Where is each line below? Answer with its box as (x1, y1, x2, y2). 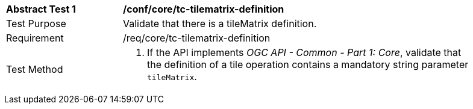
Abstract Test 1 (6, 3, 76, 15)
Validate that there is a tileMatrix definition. (123, 17, 317, 30)
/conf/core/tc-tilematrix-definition (123, 3, 284, 15)
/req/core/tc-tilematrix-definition (123, 32, 271, 44)
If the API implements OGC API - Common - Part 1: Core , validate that (147, 46, 462, 58)
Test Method (6, 63, 63, 75)
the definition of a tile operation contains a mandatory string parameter (147, 58, 469, 70)
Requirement (6, 32, 64, 44)
